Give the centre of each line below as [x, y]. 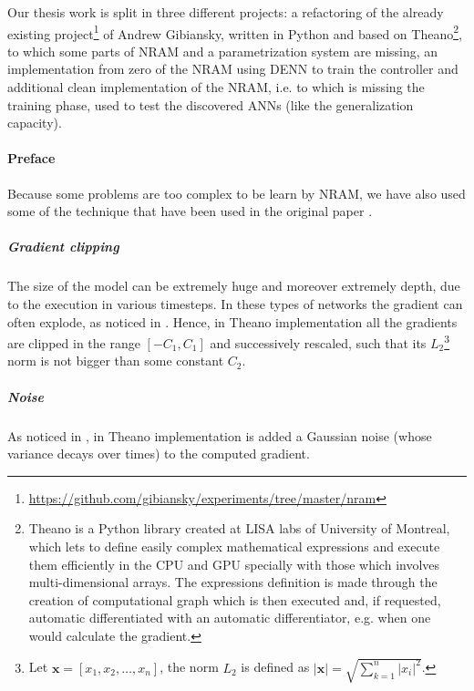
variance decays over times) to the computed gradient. [159, 454]
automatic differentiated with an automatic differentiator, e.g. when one [230, 618]
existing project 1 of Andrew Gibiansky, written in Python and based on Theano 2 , [235, 32]
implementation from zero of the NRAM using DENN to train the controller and [233, 69]
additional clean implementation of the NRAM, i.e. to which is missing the [216, 87]
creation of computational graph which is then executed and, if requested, [235, 599]
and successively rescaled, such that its [318, 342]
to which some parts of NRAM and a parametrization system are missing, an [223, 51]
